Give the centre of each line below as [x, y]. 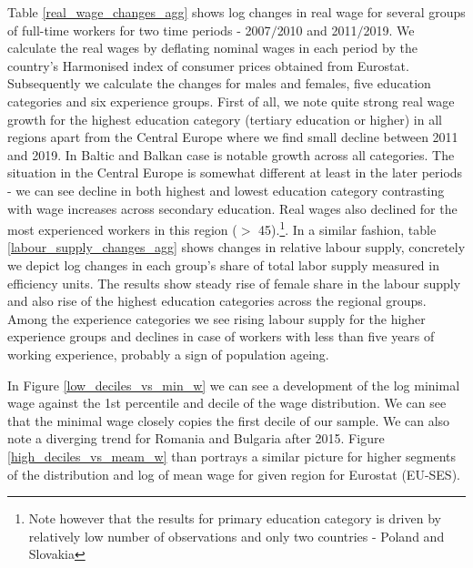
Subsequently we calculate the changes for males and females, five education [219, 83]
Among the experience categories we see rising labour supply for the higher [216, 318]
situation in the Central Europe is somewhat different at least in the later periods [235, 172]
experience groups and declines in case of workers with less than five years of [221, 336]
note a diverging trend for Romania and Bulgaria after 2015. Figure [196, 438]
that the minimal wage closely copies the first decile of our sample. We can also [229, 420]
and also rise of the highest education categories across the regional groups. [217, 301]
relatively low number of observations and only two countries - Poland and [236, 536]
